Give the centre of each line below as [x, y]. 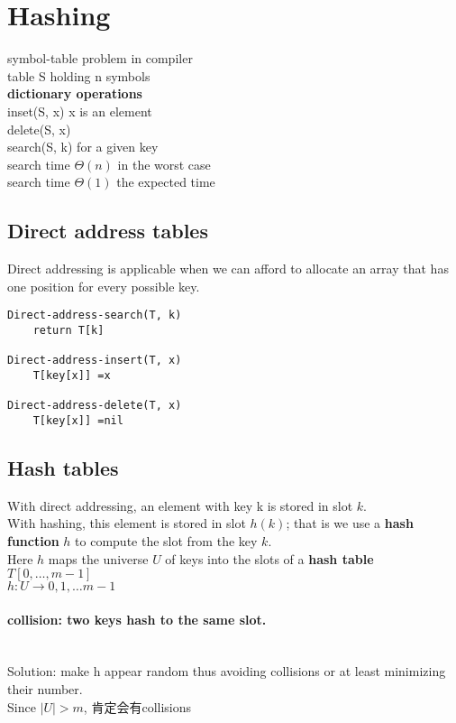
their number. [45, 689]
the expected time [166, 182]
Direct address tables [108, 231]
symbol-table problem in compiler [100, 58]
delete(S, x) [39, 129]
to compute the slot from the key [166, 540]
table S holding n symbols [79, 75]
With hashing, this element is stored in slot [127, 523]
